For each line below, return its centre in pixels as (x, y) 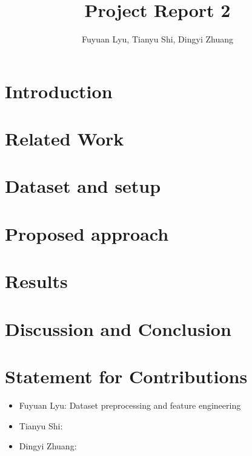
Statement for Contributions (126, 376)
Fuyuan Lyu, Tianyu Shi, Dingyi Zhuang (157, 39)
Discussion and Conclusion (118, 328)
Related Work (65, 139)
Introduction (59, 91)
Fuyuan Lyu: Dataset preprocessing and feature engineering (130, 405)
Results (36, 281)
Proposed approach (87, 233)
